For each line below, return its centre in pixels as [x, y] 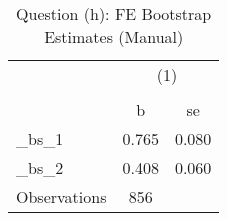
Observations [61, 196]
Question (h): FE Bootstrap [114, 13]
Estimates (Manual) [114, 36]
